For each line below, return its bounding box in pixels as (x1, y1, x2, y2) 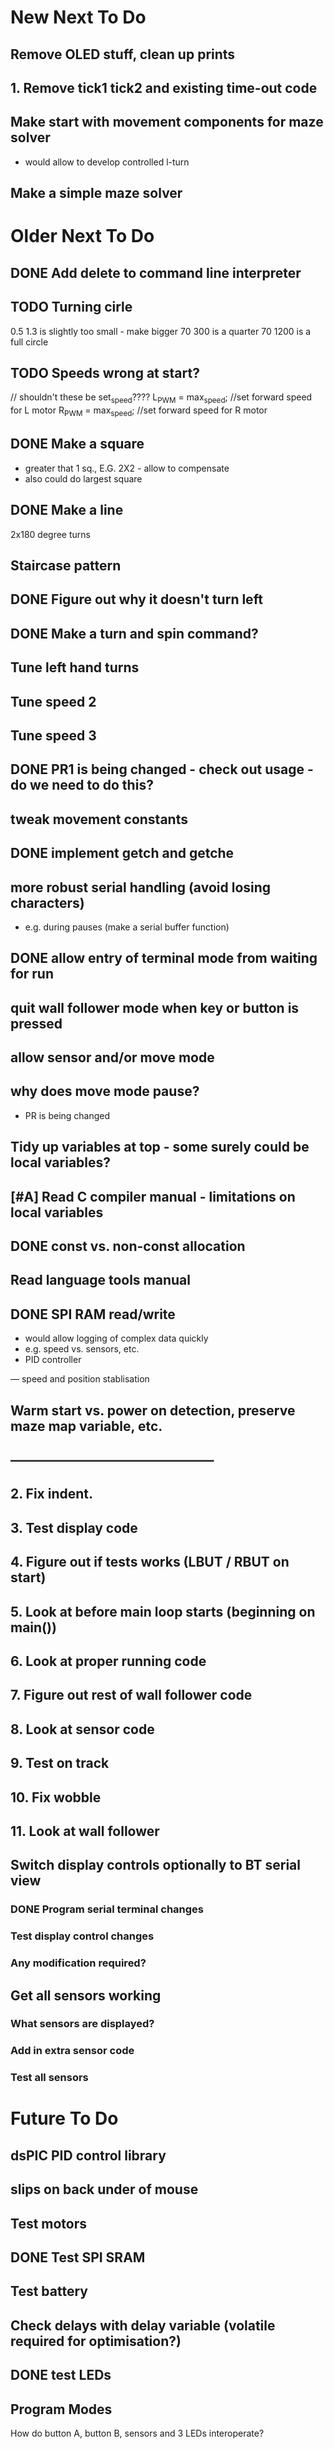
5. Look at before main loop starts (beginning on (10, 1603, 316, 1620)
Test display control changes (10, 1929, 155, 1943)
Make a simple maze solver (10, 185, 183, 202)
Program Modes (10, 2401, 113, 2418)
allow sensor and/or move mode (10, 1049, 215, 1066)
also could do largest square (24, 472, 143, 485)
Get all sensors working (10, 1987, 162, 2004)
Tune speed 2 (10, 693, 97, 710)
